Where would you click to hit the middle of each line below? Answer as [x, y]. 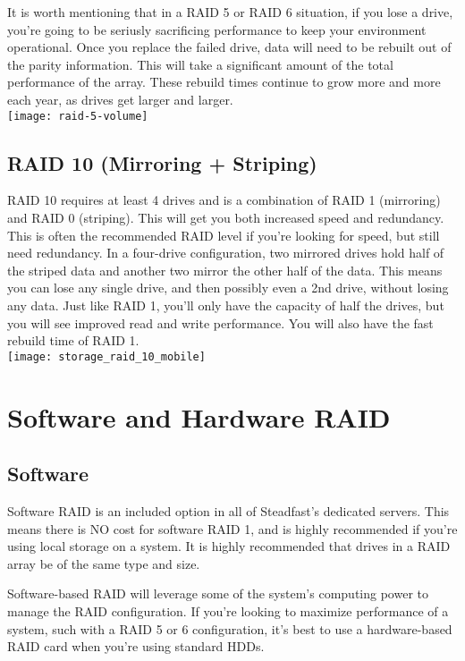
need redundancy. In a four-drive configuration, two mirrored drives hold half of [226, 253]
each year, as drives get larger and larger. [120, 99]
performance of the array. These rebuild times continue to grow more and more [224, 82]
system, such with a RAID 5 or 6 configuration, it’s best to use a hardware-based [230, 628]
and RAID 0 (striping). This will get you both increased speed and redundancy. [226, 218]
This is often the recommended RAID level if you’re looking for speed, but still [224, 235]
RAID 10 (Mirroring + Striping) [162, 162]
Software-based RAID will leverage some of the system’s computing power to [218, 593]
